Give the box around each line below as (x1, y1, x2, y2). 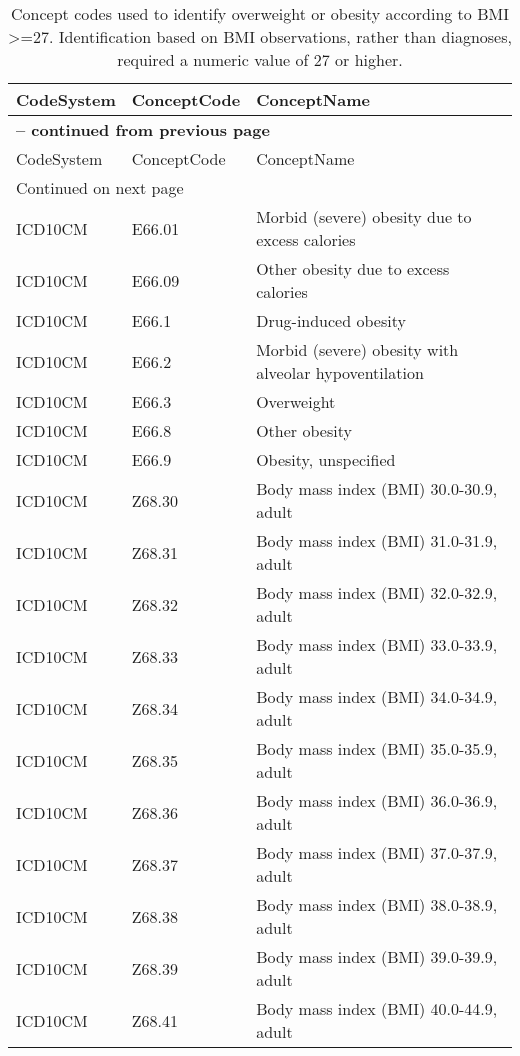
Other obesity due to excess (256, 257, 450, 280)
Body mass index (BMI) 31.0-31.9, (256, 529, 498, 552)
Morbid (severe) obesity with (256, 338, 459, 361)
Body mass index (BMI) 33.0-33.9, (256, 633, 498, 656)
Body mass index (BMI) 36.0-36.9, (256, 789, 498, 812)
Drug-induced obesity (256, 309, 406, 332)
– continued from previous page (16, 118, 270, 141)
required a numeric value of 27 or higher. (117, 48, 403, 71)
